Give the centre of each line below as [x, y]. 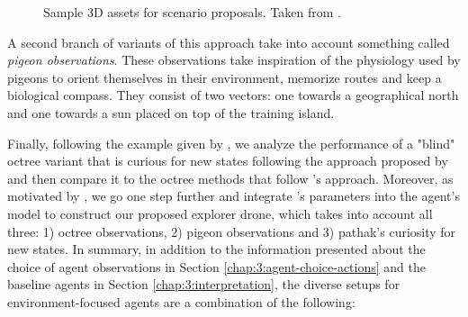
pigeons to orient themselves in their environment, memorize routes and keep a [225, 77]
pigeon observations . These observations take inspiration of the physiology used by [234, 60]
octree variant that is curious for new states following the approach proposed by [228, 161]
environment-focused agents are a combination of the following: [181, 301]
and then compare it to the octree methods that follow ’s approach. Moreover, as [230, 178]
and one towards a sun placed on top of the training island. [171, 112]
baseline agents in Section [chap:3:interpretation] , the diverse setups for [204, 284]
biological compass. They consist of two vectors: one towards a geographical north [233, 95]
